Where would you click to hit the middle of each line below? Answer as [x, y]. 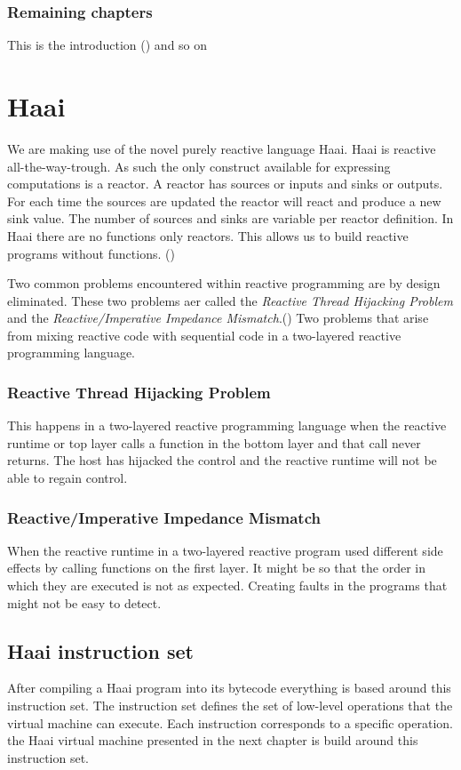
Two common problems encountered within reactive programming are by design [224, 283]
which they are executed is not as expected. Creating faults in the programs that [227, 586]
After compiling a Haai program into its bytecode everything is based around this [229, 688]
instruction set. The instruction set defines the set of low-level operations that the [230, 706]
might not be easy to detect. [84, 602]
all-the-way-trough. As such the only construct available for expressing [199, 166]
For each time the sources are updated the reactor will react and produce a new [224, 201]
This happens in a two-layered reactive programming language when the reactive [227, 425]
